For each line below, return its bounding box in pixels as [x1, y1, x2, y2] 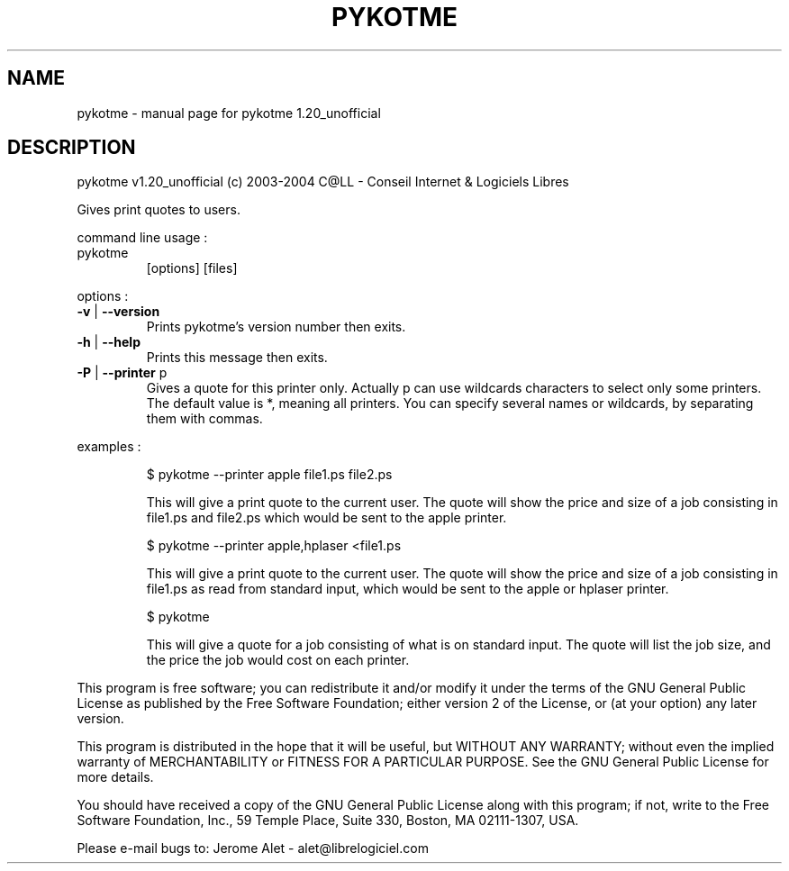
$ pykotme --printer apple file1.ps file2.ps [146, 467, 393, 483]
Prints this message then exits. [146, 349, 328, 366]
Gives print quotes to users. [77, 202, 240, 218]
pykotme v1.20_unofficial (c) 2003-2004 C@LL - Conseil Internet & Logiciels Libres [77, 174, 569, 190]
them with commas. [146, 411, 263, 427]
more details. [77, 769, 154, 785]
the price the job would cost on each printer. [146, 652, 410, 668]
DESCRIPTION [7, 136, 136, 159]
